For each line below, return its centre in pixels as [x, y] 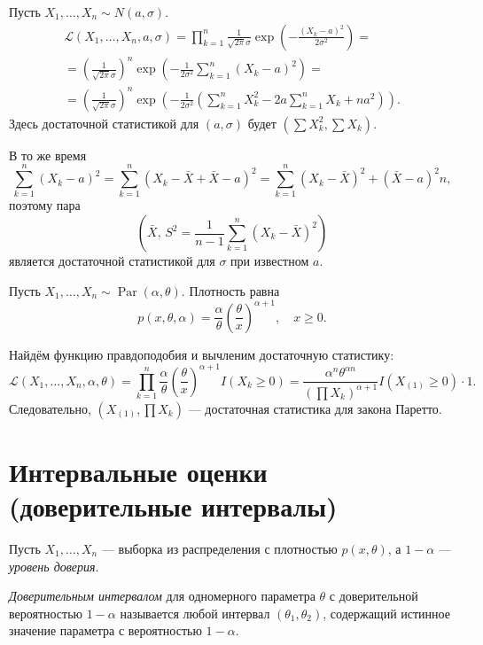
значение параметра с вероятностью [105, 630]
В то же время [48, 155]
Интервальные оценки [138, 471]
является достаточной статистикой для [112, 260]
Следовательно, [50, 408]
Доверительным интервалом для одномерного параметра [162, 596]
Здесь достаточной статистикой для [104, 123]
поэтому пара [45, 205]
